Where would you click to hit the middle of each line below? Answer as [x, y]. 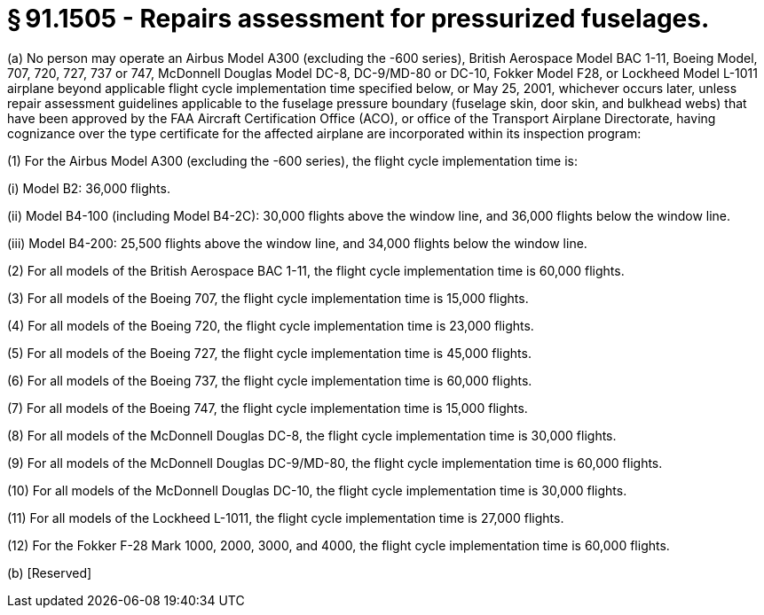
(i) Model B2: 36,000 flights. [89, 188]
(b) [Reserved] [50, 572]
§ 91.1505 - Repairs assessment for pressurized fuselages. [358, 19]
